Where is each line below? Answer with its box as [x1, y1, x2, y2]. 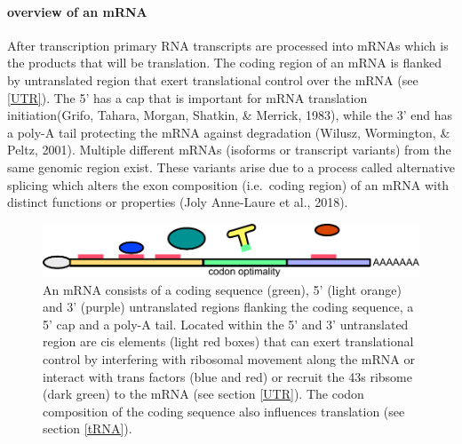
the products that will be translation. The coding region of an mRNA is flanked [7, 53, 442, 72]
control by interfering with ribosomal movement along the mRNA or [43, 350, 415, 369]
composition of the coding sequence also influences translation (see [43, 401, 405, 420]
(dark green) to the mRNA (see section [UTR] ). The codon [43, 385, 364, 403]
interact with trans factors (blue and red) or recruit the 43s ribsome [43, 367, 412, 385]
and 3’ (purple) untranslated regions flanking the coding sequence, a [43, 297, 414, 316]
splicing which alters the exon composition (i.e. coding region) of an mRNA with [7, 175, 450, 194]
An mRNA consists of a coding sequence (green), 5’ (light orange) [43, 280, 402, 298]
